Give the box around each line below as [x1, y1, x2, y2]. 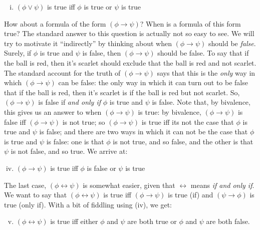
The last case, [4, 179, 47, 190]
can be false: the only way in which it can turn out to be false [58, 77, 248, 88]
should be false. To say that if [157, 48, 249, 58]
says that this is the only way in [157, 67, 255, 78]
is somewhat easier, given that [83, 179, 175, 190]
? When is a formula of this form [140, 18, 241, 29]
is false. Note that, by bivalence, [152, 97, 250, 107]
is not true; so [62, 116, 105, 127]
